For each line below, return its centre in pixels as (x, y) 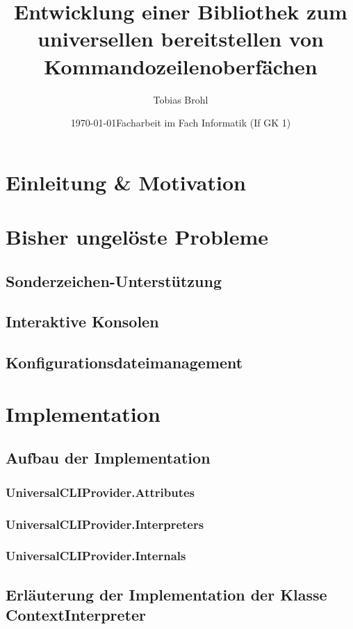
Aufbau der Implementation (108, 458)
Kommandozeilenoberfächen (181, 66)
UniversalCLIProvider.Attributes (100, 492)
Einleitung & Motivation (126, 182)
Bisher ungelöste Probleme (137, 237)
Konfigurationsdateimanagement (124, 362)
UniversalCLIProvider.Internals (96, 556)
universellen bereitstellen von (181, 39)
